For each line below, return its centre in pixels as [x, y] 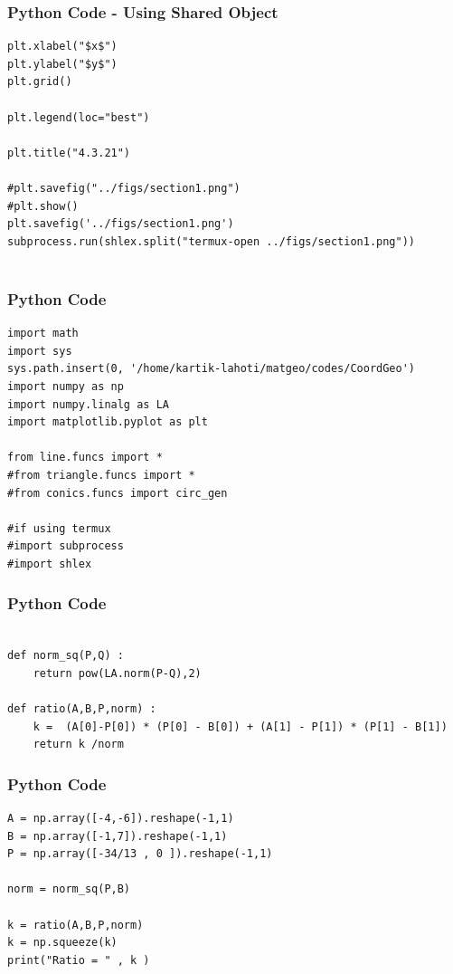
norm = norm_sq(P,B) [69, 889]
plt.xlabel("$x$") [62, 47]
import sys [40, 351]
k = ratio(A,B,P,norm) [75, 925]
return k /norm [78, 745]
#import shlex [50, 563]
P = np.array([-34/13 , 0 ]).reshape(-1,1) [140, 854]
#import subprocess [66, 546]
